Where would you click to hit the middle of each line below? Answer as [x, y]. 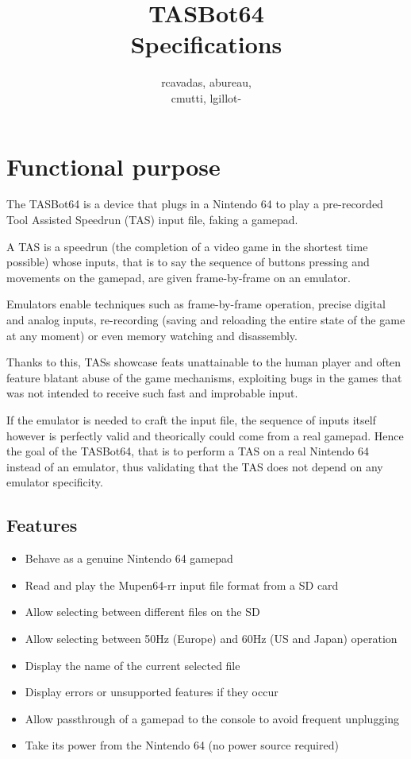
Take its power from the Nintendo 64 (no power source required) [182, 745]
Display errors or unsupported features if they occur [152, 692]
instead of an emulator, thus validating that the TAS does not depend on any [195, 466]
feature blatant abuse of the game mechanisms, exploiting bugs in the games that [204, 377]
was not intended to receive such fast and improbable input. [152, 393]
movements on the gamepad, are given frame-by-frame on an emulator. [179, 277]
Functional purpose [113, 166]
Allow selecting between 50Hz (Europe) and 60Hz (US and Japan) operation [211, 638]
